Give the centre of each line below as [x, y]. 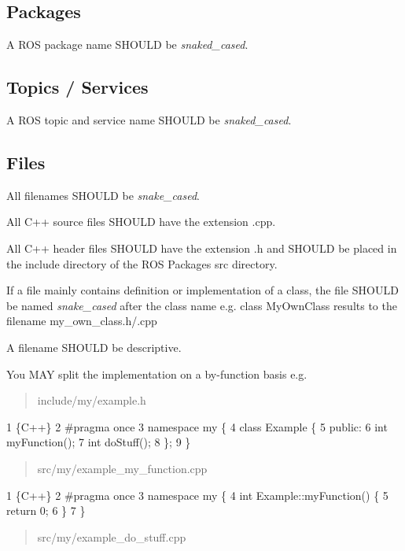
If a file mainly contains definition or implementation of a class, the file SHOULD [202, 290]
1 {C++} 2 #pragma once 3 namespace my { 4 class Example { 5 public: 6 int [197, 426]
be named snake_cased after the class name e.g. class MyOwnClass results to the [202, 305]
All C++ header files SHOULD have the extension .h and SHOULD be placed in [202, 248]
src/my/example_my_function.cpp [122, 468]
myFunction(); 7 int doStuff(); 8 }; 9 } [99, 442]
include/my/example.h [92, 400]
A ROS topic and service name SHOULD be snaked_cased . [149, 120]
